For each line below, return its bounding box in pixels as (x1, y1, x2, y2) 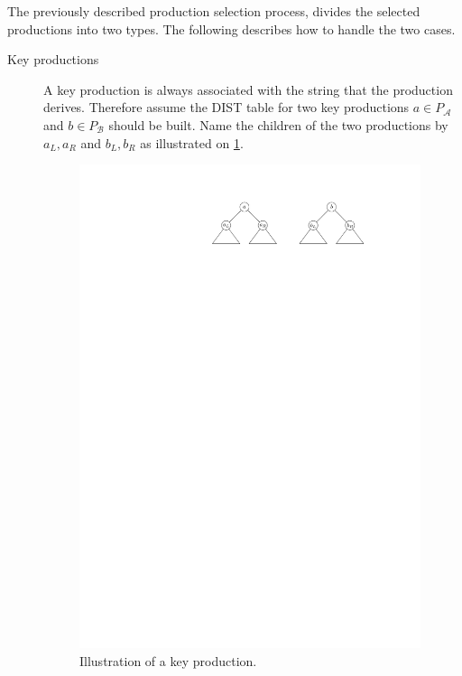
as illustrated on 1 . (140, 133, 244, 152)
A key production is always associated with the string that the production (43, 80, 453, 99)
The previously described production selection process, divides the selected (7, 2, 420, 20)
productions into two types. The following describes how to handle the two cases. (7, 19, 456, 38)
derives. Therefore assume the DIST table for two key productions (43, 98, 410, 117)
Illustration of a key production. (79, 651, 257, 670)
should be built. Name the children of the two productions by (108, 115, 448, 134)
